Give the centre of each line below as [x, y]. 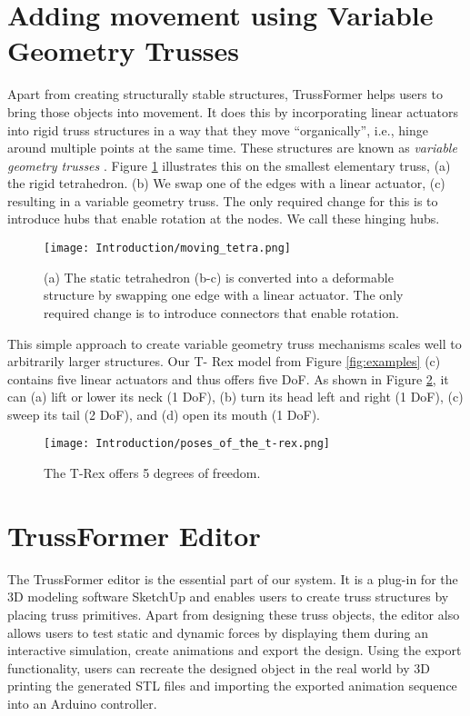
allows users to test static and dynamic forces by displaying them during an [218, 632]
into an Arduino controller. [82, 703]
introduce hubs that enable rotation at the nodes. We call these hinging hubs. [224, 219]
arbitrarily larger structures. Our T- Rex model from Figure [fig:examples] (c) [224, 361]
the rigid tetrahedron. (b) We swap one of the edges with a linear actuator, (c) [226, 183]
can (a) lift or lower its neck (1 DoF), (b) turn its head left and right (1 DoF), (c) [235, 397]
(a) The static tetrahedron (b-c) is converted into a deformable [219, 277]
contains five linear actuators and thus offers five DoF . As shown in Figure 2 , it [228, 378]
